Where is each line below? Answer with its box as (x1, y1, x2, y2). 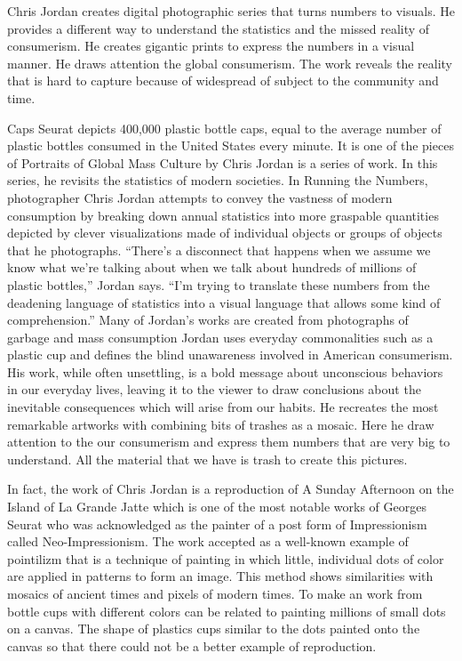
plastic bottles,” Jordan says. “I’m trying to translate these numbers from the (7, 275, 430, 294)
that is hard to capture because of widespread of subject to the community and (7, 71, 439, 90)
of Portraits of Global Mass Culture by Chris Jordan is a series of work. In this (7, 153, 438, 172)
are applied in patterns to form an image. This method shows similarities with (7, 567, 434, 585)
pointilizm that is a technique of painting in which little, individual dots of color (7, 549, 444, 568)
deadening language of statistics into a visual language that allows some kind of (7, 293, 441, 311)
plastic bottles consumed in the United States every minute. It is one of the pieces (7, 136, 454, 155)
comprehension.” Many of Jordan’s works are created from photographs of (7, 310, 409, 329)
